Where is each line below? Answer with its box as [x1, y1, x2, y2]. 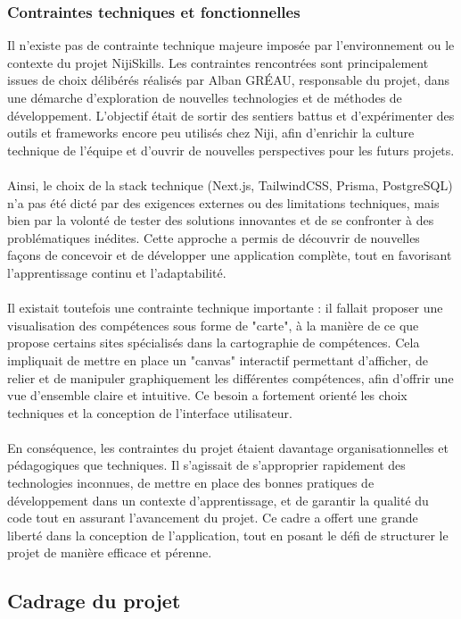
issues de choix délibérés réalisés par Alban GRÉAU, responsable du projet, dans [7, 71, 450, 89]
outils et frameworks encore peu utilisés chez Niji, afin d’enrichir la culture [7, 123, 415, 142]
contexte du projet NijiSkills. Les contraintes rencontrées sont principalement [7, 53, 429, 71]
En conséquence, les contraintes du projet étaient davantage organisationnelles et [7, 438, 449, 456]
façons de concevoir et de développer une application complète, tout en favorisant [7, 246, 452, 264]
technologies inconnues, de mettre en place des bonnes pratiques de [7, 473, 375, 492]
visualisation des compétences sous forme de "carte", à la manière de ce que [7, 315, 419, 334]
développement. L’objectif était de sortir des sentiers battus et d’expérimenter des [7, 105, 455, 124]
